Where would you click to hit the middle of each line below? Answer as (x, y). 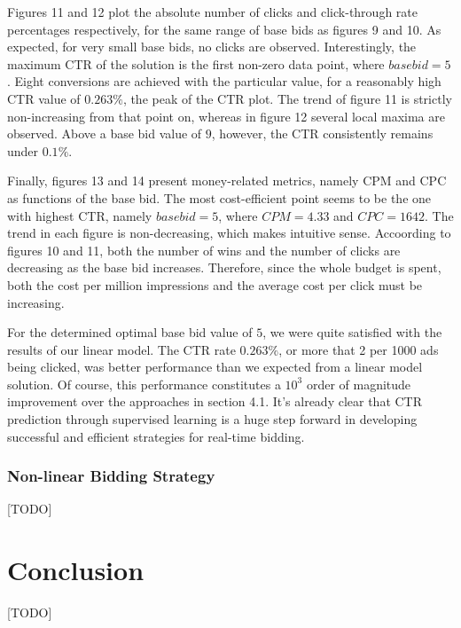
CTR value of (44, 98)
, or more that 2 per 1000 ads (359, 349)
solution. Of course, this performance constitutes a (144, 384)
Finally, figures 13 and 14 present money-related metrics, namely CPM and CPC (227, 181)
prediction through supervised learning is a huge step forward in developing (212, 419)
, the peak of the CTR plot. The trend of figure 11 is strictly (287, 98)
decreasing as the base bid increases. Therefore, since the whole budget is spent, (224, 267)
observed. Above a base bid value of (105, 133)
